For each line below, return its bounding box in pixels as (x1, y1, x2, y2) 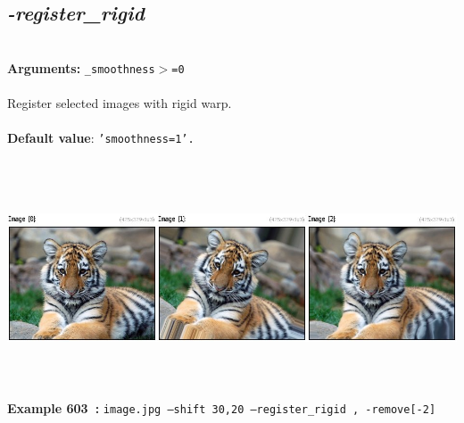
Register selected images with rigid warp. (7, 94, 232, 112)
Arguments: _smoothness (7, 58, 155, 77)
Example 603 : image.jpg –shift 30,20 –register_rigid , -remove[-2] (7, 399, 436, 418)
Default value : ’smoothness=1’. (7, 129, 195, 147)
